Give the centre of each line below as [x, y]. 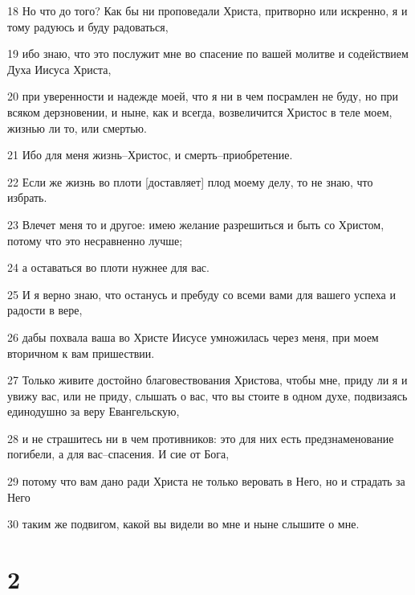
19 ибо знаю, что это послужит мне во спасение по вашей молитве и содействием [208, 53]
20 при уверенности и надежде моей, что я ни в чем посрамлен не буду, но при [203, 96]
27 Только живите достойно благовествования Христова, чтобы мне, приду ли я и [207, 380]
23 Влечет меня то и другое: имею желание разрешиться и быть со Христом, [196, 224]
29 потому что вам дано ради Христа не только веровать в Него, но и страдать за [206, 481]
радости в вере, [45, 310]
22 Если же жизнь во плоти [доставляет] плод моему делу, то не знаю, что [190, 181]
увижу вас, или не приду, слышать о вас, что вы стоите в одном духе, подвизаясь [207, 395]
